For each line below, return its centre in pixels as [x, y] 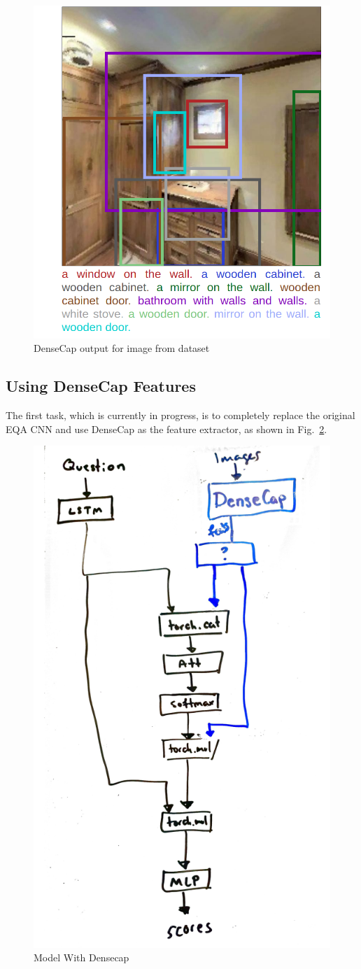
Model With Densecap [82, 957]
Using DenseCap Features [101, 386]
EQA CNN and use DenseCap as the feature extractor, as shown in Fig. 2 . [167, 429]
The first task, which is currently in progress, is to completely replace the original [180, 415]
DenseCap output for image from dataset [122, 348]
